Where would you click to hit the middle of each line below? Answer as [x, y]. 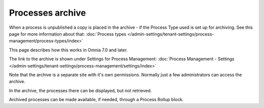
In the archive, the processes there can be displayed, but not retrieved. [80, 90]
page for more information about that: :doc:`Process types [68, 34]
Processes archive [47, 13]
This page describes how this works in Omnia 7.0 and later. [68, 50]
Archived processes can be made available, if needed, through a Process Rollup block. [96, 100]
